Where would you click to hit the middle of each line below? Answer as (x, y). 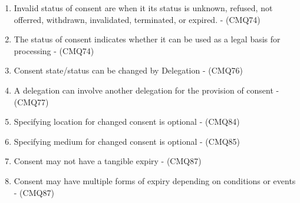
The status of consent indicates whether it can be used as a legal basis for (147, 39)
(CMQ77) (31, 101)
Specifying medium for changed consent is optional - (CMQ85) (127, 141)
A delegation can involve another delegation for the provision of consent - (146, 90)
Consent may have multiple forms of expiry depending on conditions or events (155, 180)
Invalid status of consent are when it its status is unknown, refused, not (143, 8)
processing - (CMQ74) (54, 50)
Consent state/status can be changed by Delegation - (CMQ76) (128, 70)
